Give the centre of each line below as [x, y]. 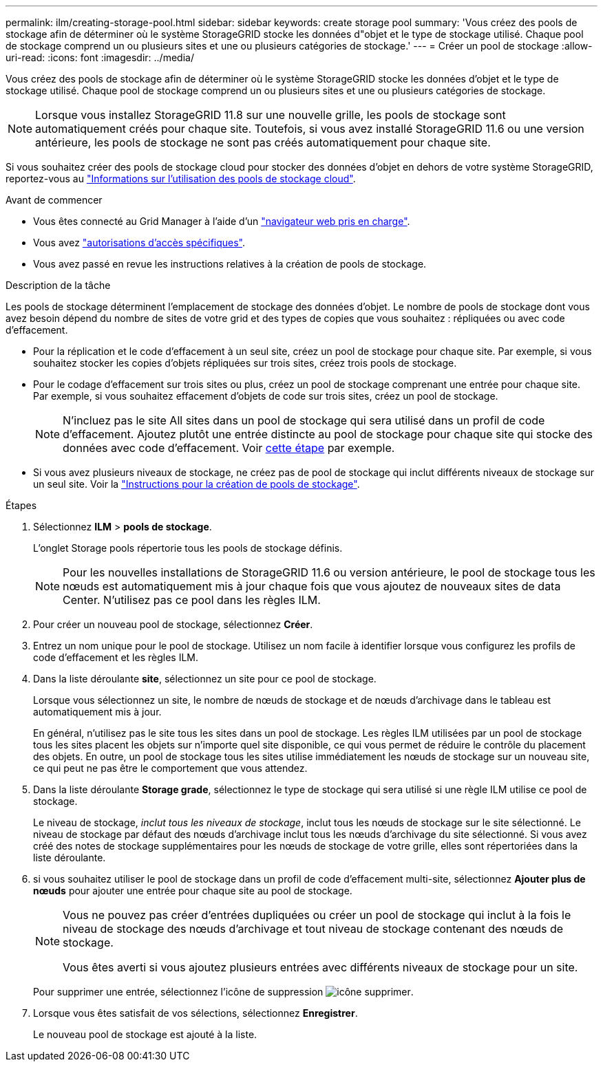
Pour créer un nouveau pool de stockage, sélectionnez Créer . [173, 624]
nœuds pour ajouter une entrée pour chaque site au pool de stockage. [193, 891]
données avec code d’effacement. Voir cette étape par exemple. [229, 448]
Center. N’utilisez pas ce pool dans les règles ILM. [192, 600]
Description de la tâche [58, 285]
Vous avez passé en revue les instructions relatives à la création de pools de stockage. [230, 264]
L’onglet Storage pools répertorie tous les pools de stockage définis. [188, 548]
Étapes [21, 505]
